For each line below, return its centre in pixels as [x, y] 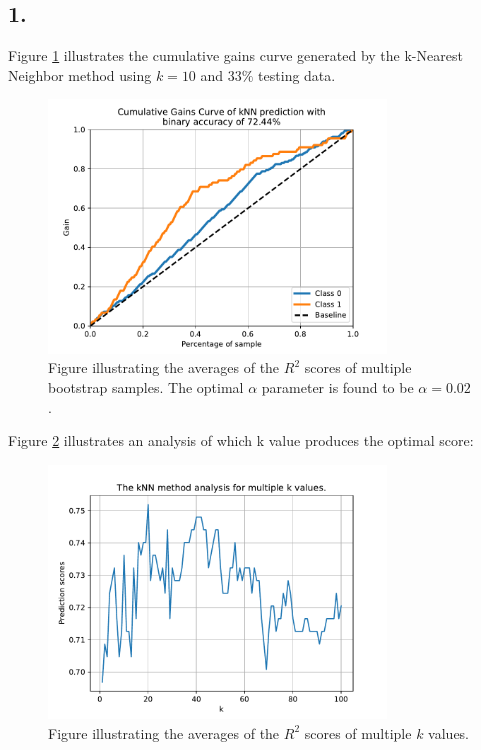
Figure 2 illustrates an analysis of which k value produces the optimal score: [241, 440]
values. [449, 732]
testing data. [297, 74]
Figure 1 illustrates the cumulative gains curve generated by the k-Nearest [235, 55]
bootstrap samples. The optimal [146, 386]
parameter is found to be [337, 386]
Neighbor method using [80, 74]
